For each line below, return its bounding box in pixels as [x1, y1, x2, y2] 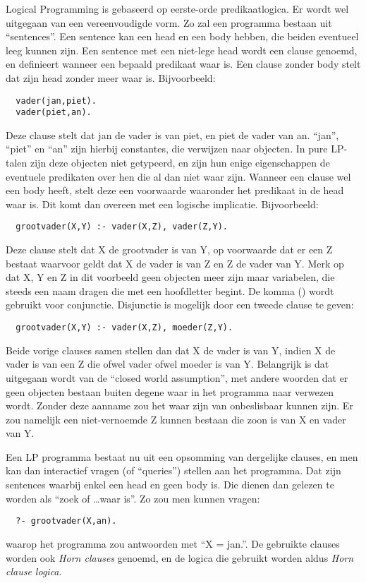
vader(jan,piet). [16, 95, 97, 106]
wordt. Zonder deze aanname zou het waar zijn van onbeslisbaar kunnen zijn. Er [6, 398, 353, 413]
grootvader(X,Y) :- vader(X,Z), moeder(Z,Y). [16, 323, 233, 333]
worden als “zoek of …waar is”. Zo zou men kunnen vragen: [6, 491, 260, 505]
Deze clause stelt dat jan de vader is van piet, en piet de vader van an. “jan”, [6, 127, 339, 142]
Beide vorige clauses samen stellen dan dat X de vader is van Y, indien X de [6, 342, 336, 357]
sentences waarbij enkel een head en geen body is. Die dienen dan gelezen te [6, 477, 334, 492]
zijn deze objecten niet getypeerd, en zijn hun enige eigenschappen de [30, 155, 330, 170]
